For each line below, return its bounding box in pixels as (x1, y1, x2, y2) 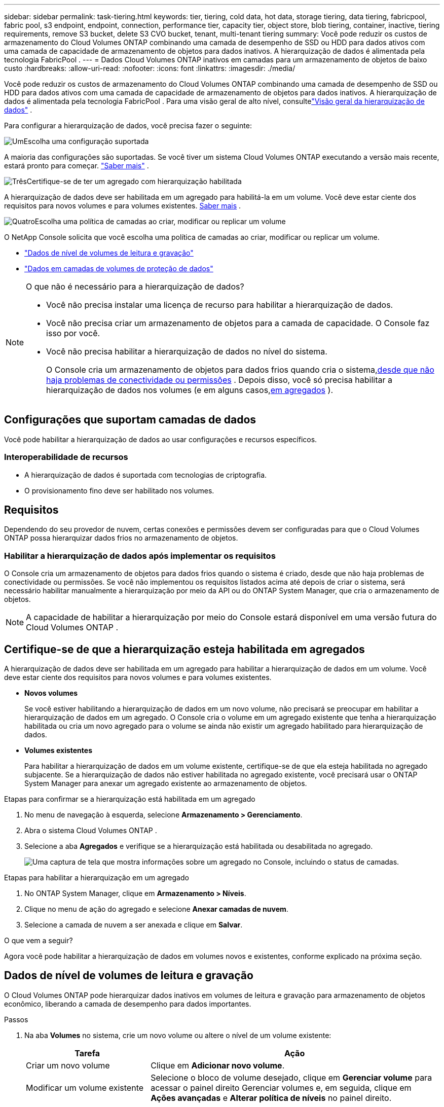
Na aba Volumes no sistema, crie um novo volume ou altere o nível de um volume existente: (24, 1030, 331, 1040)
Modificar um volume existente (26, 1082, 144, 1093)
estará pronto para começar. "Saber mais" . (4, 161, 149, 170)
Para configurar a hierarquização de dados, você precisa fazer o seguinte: (4, 121, 252, 130)
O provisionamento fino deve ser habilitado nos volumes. (24, 486, 214, 495)
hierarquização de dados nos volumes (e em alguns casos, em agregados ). (46, 385, 333, 395)
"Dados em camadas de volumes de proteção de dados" (24, 264, 213, 273)
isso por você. (46, 328, 100, 338)
